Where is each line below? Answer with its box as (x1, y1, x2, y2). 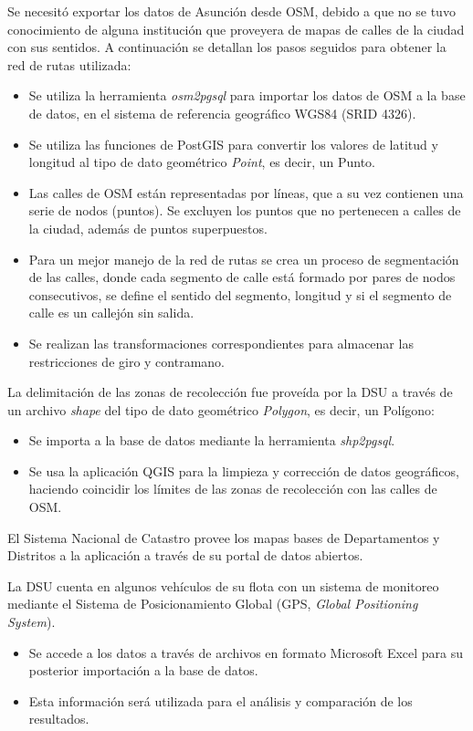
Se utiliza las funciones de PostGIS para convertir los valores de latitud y (28, 134, 438, 153)
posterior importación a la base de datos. (28, 661, 258, 680)
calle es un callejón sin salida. (28, 303, 194, 322)
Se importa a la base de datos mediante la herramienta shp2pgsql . (28, 431, 395, 450)
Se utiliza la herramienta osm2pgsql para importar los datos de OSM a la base (28, 86, 466, 105)
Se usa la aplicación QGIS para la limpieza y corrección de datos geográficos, (28, 461, 459, 480)
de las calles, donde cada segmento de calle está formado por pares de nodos (28, 267, 456, 287)
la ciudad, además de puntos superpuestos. (28, 218, 268, 237)
